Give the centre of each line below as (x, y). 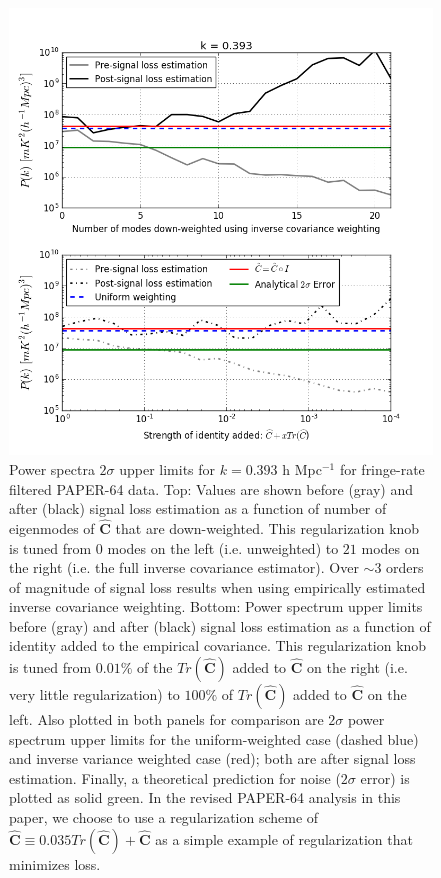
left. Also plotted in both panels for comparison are (166, 719)
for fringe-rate (382, 468)
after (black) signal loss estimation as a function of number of (198, 508)
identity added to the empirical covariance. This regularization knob (218, 645)
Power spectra (52, 468)
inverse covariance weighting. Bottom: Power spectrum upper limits (216, 606)
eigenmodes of (52, 527)
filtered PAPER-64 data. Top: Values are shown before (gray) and (211, 488)
